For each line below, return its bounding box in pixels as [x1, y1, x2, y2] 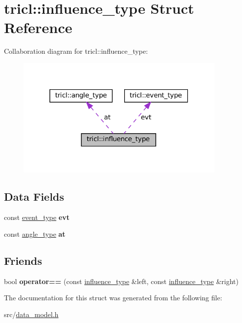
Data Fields [4, 189, 65, 204]
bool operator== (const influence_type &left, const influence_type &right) [4, 276, 239, 286]
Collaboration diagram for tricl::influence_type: [4, 46, 148, 56]
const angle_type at [4, 228, 66, 239]
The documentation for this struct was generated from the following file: [4, 292, 222, 303]
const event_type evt [4, 212, 70, 222]
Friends [4, 252, 42, 268]
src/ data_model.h [4, 309, 59, 319]
